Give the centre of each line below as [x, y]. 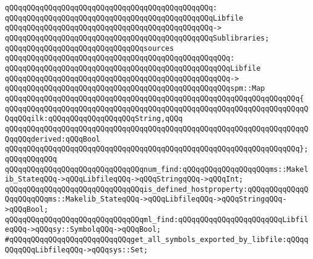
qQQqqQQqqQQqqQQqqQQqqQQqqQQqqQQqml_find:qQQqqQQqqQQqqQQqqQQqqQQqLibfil [157, 219]
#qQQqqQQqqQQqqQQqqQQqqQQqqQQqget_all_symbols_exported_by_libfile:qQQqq [157, 240]
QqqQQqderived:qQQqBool [53, 139]
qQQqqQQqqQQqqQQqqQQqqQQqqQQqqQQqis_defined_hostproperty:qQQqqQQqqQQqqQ [157, 189]
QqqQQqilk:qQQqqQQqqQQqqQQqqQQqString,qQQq [94, 119]
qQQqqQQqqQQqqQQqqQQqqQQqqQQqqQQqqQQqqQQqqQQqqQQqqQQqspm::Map [135, 89]
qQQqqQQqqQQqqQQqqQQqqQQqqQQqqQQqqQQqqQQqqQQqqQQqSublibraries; [137, 38]
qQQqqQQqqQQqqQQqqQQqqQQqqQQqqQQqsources [90, 48]
